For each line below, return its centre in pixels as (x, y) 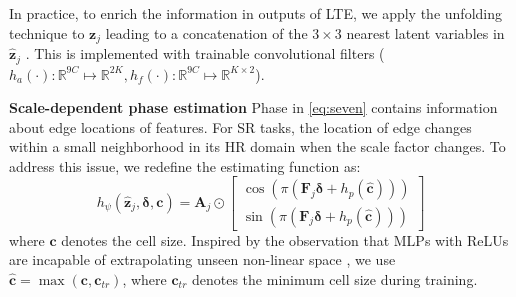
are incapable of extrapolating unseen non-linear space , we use (202, 259)
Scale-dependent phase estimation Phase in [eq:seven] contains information (253, 107)
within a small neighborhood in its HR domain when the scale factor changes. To (257, 146)
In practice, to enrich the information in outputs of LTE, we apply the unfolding (255, 13)
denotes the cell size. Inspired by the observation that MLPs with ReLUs (285, 239)
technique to (47, 32)
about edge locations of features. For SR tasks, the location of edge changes (240, 126)
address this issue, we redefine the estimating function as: (185, 165)
